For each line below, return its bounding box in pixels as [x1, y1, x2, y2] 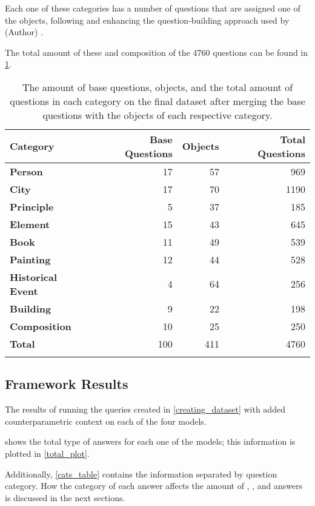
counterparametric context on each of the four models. [5, 414, 207, 427]
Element [10, 217, 50, 231]
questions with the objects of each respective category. [42, 107, 273, 122]
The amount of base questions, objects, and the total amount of [22, 79, 293, 94]
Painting [10, 252, 51, 266]
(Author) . [5, 25, 44, 38]
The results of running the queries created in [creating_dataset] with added [5, 403, 285, 416]
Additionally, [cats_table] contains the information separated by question [5, 467, 277, 480]
